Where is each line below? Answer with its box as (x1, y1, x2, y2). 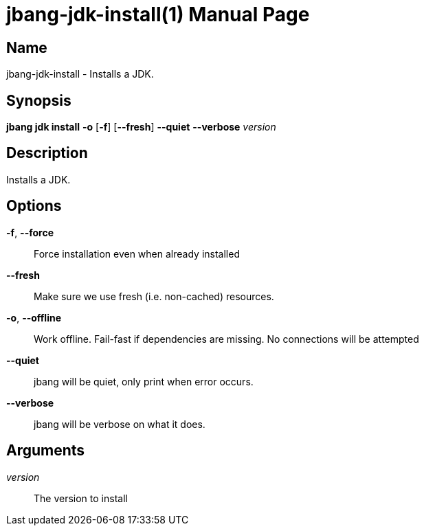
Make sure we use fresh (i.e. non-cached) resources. (34, 290, 274, 302)
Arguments (6, 442, 85, 460)
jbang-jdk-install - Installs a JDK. (6, 68, 154, 80)
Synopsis (6, 91, 71, 109)
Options (6, 197, 62, 215)
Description (6, 144, 88, 162)
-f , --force (6, 226, 54, 238)
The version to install (34, 492, 128, 504)
